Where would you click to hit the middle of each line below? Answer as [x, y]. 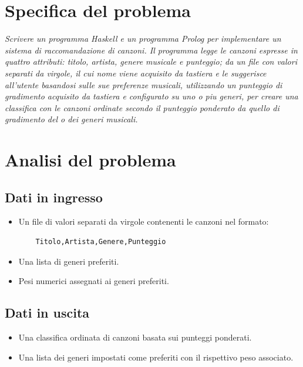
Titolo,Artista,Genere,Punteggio [101, 242]
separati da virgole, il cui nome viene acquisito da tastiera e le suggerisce [136, 73]
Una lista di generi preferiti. [69, 261]
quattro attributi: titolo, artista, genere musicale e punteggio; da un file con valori [151, 61]
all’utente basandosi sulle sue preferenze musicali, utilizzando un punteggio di [144, 84]
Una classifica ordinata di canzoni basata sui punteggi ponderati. [135, 337]
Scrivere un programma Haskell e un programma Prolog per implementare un [143, 39]
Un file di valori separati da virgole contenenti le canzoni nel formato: [144, 221]
